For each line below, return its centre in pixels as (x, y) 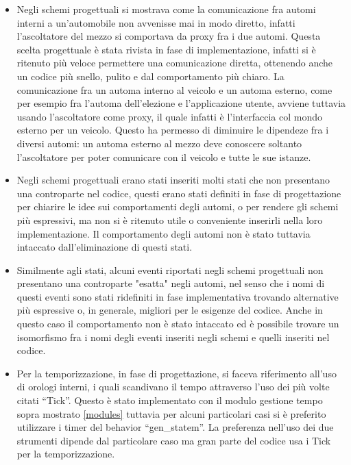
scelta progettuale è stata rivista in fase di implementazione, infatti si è (166, 49)
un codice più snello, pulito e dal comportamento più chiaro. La (150, 76)
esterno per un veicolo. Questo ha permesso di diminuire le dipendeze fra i (173, 130)
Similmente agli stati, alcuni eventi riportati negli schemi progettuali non (170, 269)
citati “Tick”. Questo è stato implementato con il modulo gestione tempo (170, 400)
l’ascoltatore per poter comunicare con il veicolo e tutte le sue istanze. (164, 156)
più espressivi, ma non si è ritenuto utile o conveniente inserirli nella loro (170, 219)
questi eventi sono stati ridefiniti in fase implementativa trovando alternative (178, 296)
